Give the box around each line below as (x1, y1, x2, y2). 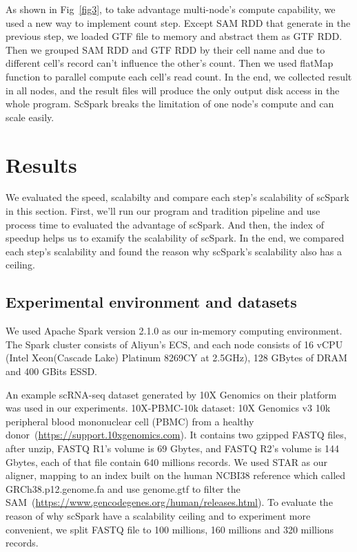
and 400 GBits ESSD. (6, 364, 97, 379)
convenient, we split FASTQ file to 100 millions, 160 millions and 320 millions (6, 522, 334, 536)
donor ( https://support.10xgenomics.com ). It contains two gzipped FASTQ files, (6, 427, 347, 442)
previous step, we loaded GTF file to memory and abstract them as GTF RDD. (6, 29, 343, 43)
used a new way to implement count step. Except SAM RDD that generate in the (6, 15, 351, 30)
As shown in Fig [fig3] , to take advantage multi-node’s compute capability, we (6, 2, 336, 16)
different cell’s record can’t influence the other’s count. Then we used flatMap (6, 56, 334, 70)
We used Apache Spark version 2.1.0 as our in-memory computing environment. (6, 323, 343, 338)
